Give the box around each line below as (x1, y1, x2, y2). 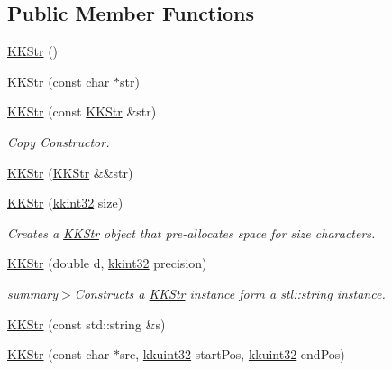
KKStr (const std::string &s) (7, 314, 166, 333)
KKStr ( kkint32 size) (7, 193, 123, 212)
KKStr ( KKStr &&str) (7, 162, 133, 181)
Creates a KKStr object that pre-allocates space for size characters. (7, 223, 376, 242)
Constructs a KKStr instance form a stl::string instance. (74, 283, 386, 302)
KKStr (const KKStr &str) (7, 102, 157, 121)
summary (7, 283, 59, 302)
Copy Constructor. (7, 132, 110, 151)
